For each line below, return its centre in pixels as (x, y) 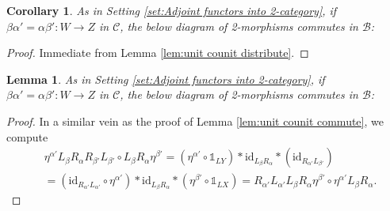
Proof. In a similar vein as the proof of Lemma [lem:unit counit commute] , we (195, 121)
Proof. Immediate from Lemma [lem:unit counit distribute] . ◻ (158, 53)
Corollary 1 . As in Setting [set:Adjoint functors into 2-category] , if (172, 10)
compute (27, 136)
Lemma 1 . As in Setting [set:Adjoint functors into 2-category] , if (166, 79)
